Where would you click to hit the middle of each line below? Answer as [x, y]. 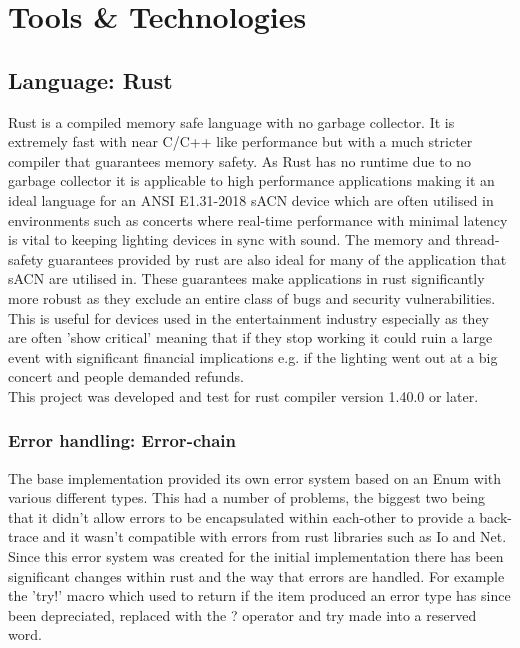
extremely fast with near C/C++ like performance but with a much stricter [240, 141]
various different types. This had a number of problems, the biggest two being [246, 497]
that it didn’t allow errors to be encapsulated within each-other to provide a [241, 516]
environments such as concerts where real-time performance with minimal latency [258, 219]
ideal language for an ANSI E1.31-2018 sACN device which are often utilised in [251, 199]
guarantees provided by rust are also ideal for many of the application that [277, 258]
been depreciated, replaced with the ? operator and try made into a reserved [242, 614]
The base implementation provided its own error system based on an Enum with [255, 477]
